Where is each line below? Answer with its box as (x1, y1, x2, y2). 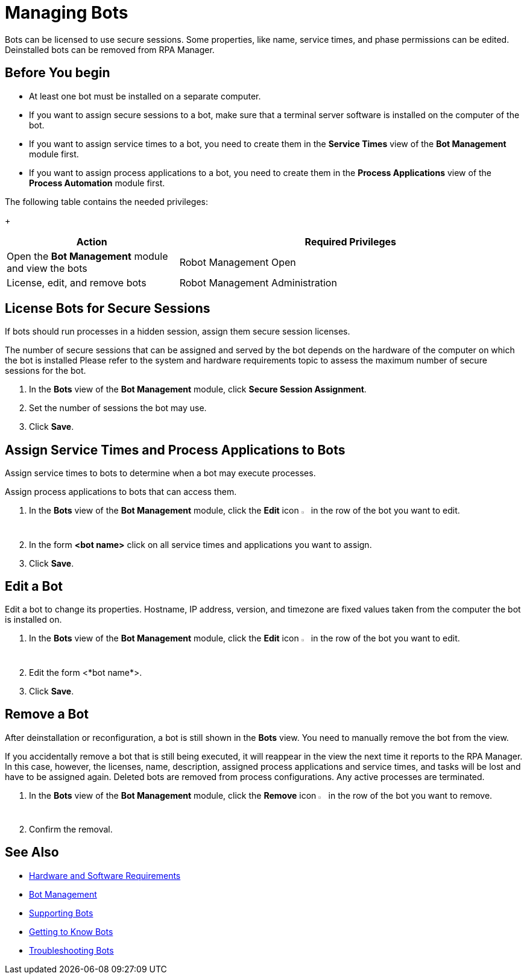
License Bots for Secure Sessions (5, 301, 210, 316)
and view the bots (7, 262, 87, 274)
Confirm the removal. (29, 823, 113, 834)
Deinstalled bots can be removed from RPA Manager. (5, 44, 215, 55)
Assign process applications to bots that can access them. (5, 486, 237, 497)
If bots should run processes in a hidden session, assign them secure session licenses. (5, 326, 350, 337)
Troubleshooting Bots (29, 945, 114, 955)
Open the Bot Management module (7, 250, 168, 262)
